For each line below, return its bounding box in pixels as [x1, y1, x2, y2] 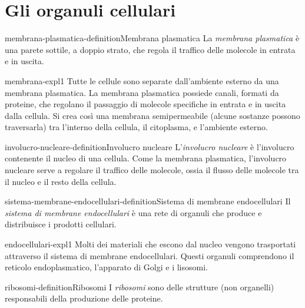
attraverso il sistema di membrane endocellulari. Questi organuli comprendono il [5, 249, 294, 261]
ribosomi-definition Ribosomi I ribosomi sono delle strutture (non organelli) [5, 280, 274, 293]
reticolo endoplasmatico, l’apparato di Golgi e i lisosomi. [5, 261, 208, 273]
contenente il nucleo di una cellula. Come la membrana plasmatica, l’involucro [5, 152, 287, 164]
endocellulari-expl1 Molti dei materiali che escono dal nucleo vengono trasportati [5, 238, 296, 250]
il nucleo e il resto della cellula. [5, 175, 117, 187]
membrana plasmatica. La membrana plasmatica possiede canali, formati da [5, 86, 279, 98]
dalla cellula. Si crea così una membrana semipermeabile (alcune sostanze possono [5, 109, 300, 121]
